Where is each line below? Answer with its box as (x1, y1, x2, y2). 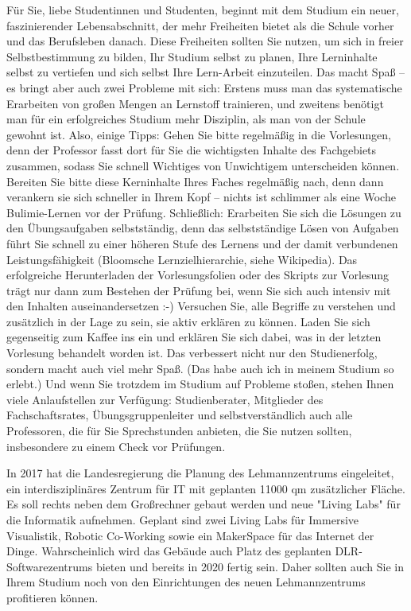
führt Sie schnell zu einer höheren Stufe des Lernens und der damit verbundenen (6, 235, 398, 251)
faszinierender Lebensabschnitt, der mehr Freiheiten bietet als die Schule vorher (6, 17, 394, 33)
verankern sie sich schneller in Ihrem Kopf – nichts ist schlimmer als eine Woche (6, 189, 396, 205)
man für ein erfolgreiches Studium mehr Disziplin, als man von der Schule (6, 111, 366, 127)
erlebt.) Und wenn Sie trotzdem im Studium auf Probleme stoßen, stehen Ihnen (6, 376, 394, 392)
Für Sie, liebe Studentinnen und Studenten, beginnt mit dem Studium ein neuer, (6, 2, 399, 18)
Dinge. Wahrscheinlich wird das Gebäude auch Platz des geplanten (6, 543, 332, 559)
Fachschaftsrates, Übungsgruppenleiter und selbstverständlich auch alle (6, 407, 353, 423)
